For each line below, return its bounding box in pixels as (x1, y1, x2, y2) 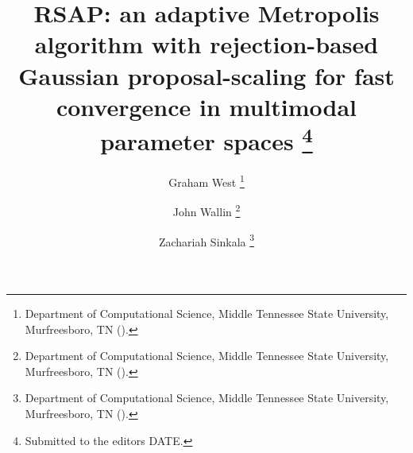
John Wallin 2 (172, 201, 241, 220)
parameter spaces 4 (100, 121, 313, 157)
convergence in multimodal (56, 90, 357, 122)
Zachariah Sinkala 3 (158, 230, 255, 250)
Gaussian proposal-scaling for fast (18, 59, 395, 91)
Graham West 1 (168, 172, 245, 190)
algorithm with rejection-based (34, 28, 379, 60)
